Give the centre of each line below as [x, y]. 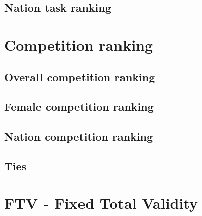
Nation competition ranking [79, 136]
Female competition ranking [79, 106]
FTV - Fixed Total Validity [101, 203]
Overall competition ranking [80, 77]
